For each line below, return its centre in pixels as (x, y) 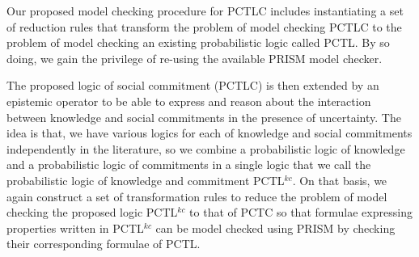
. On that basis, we (340, 180)
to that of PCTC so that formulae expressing (301, 212)
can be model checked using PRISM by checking (275, 228)
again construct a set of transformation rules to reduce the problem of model (197, 196)
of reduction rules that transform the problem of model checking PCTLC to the (204, 26)
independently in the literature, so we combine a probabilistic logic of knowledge (206, 148)
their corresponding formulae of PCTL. (104, 244)
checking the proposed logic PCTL (92, 212)
